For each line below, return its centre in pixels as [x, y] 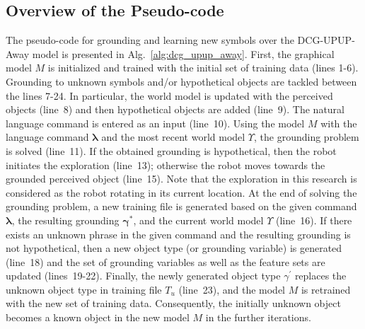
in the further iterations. [258, 317]
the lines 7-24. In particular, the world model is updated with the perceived [169, 95]
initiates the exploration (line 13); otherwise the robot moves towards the [166, 164]
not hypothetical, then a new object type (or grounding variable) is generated [174, 248]
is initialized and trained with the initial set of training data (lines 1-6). [203, 68]
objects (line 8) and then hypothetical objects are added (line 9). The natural [175, 109]
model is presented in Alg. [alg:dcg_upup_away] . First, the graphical [183, 53]
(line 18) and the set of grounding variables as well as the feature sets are [166, 261]
